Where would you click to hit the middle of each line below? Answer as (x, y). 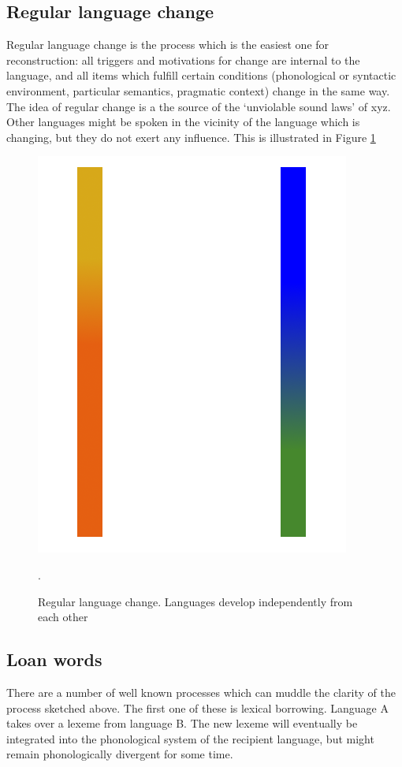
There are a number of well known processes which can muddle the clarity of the (201, 692)
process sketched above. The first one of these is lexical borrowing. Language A (197, 707)
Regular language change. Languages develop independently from (195, 601)
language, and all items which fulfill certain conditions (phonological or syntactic (201, 75)
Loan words (54, 659)
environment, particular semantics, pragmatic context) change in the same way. (198, 90)
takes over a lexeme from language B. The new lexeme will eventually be (182, 723)
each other (63, 617)
